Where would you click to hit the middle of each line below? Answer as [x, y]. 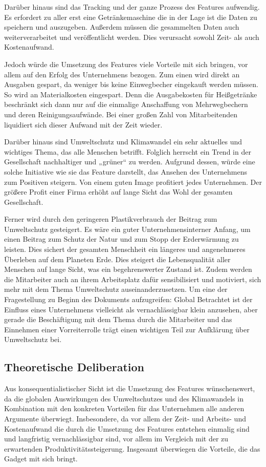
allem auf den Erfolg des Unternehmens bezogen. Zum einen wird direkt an [122, 74]
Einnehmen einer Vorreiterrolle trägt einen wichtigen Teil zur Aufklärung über [127, 329]
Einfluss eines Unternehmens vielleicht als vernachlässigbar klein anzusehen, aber [131, 309]
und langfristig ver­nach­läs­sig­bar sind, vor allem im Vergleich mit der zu [116, 439]
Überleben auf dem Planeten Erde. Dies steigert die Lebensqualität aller [117, 259]
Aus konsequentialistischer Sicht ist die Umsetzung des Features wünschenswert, [130, 388]
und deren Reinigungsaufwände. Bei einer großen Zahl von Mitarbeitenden [121, 114]
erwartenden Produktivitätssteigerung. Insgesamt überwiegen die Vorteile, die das [132, 448]
